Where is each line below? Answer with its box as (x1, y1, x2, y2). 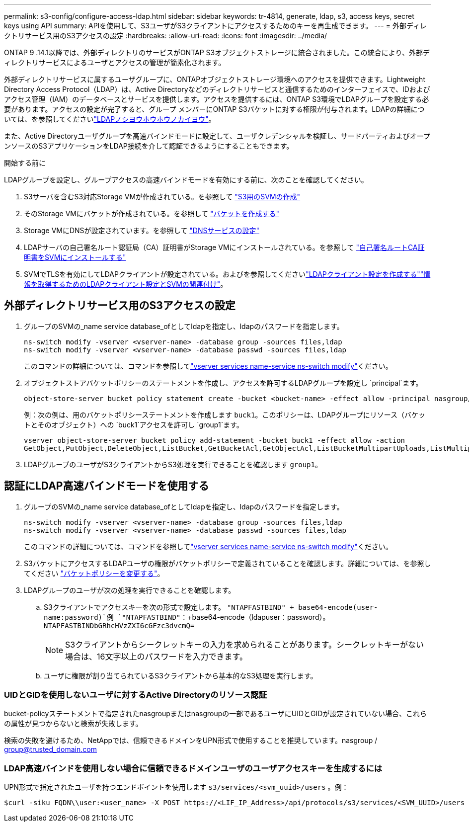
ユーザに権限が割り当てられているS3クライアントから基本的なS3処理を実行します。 (44, 671, 317, 680)
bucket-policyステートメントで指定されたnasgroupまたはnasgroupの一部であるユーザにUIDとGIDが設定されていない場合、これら (4, 709, 427, 718)
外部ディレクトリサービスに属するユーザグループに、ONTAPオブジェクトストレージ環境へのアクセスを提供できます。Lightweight (4, 75, 425, 83)
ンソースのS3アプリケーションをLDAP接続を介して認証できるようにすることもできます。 (4, 142, 294, 150)
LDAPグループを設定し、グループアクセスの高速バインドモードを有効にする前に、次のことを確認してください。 (4, 175, 368, 184)
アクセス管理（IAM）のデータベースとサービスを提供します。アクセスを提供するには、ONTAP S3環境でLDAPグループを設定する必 (4, 95, 429, 103)
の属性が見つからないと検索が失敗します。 (4, 719, 143, 728)
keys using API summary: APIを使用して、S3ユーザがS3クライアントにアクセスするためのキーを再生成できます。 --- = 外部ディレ (4, 21, 427, 30)
